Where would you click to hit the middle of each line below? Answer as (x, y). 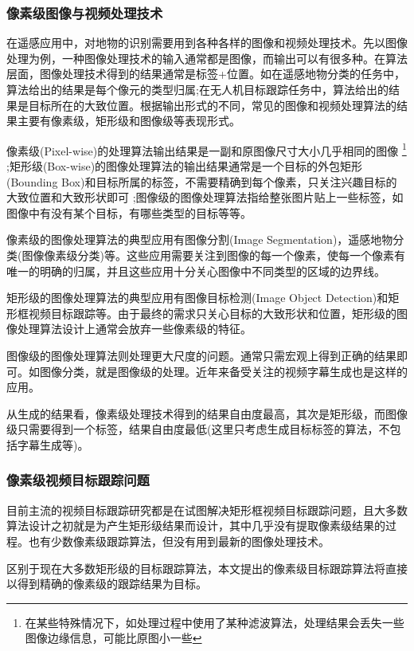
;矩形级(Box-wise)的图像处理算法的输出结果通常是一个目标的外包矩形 (185, 166)
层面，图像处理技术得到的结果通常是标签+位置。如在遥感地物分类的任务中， (206, 74)
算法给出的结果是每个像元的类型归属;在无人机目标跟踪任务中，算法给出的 (197, 89)
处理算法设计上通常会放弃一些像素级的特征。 (134, 329)
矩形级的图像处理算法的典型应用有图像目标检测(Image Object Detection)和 (197, 298)
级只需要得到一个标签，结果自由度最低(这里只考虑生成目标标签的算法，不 (198, 429)
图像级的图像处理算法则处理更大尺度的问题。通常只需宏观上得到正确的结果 (201, 355)
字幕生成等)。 (53, 444)
